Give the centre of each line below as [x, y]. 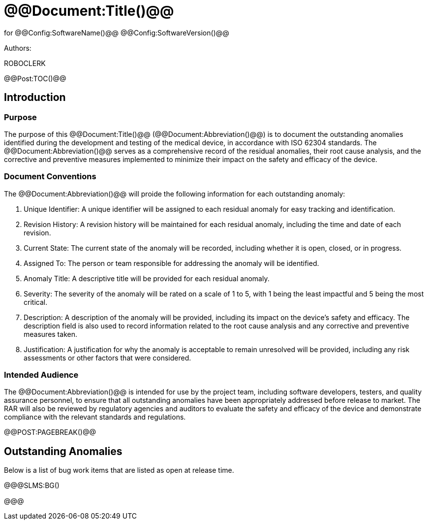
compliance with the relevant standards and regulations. [95, 417]
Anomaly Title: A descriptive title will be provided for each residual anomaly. [147, 278]
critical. [36, 302]
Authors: [18, 48]
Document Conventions [50, 177]
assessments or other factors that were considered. [107, 358]
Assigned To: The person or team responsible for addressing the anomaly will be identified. [171, 263]
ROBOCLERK [25, 63]
